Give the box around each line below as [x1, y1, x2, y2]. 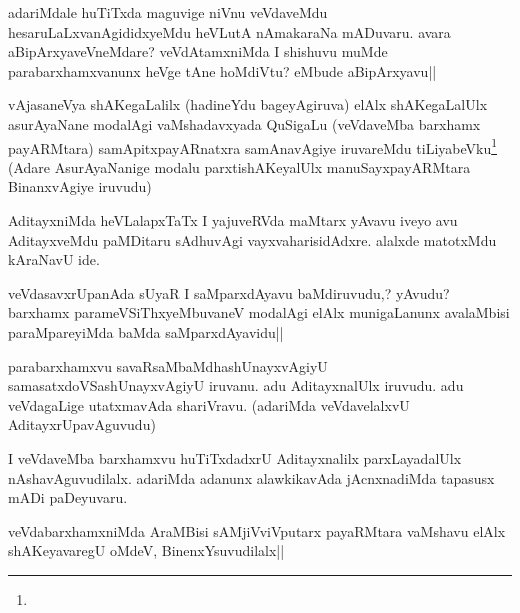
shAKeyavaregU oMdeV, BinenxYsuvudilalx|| [8, 540, 285, 561]
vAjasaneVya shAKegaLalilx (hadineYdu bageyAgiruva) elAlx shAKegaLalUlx [8, 94, 488, 115]
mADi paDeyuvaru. [8, 487, 128, 508]
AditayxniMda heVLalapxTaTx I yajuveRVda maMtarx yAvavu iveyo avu [8, 210, 458, 230]
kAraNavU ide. [8, 249, 100, 270]
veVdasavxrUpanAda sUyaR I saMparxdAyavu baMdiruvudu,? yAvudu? [8, 282, 450, 303]
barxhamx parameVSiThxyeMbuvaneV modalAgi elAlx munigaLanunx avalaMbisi [8, 302, 510, 323]
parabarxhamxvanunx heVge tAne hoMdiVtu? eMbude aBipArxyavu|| [8, 60, 437, 81]
